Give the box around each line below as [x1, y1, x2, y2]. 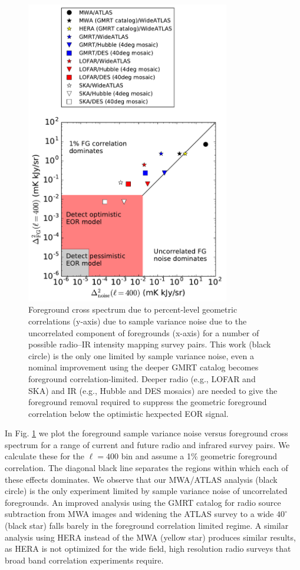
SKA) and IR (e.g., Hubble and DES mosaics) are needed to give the [28, 384, 278, 396]
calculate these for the [5, 450, 85, 462]
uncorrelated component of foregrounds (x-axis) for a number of [28, 326, 259, 339]
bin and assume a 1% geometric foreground [121, 450, 277, 462]
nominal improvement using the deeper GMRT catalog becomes [28, 361, 259, 373]
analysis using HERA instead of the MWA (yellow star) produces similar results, [5, 531, 296, 543]
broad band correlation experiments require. [5, 554, 164, 566]
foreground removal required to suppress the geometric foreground [28, 396, 267, 408]
